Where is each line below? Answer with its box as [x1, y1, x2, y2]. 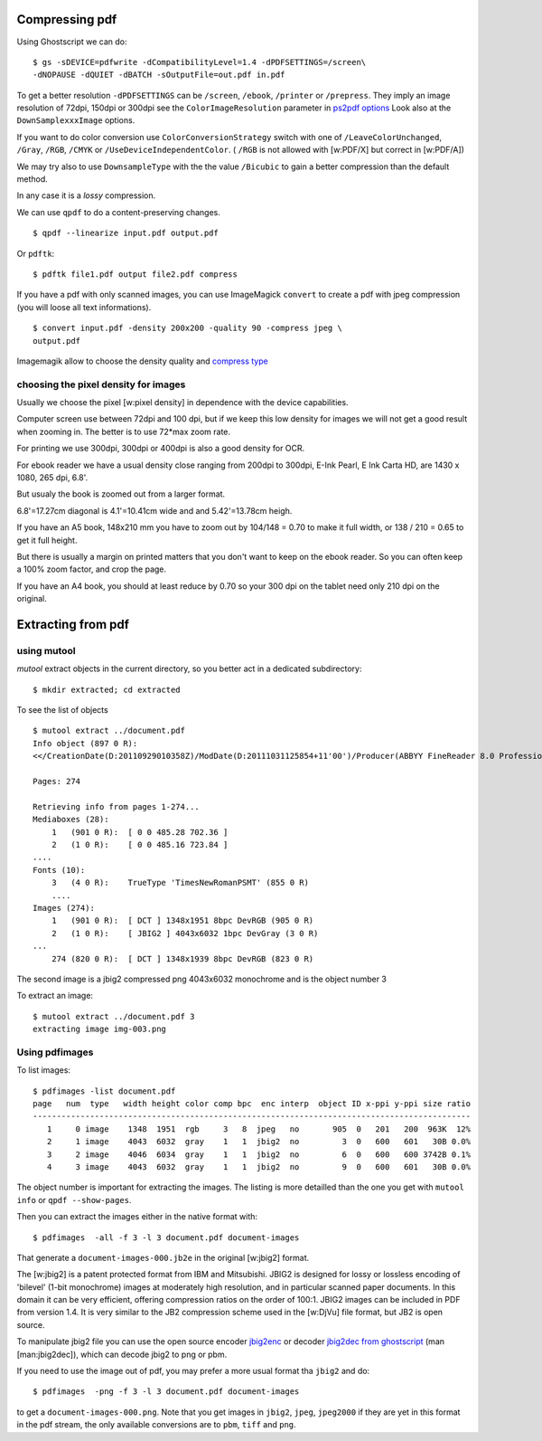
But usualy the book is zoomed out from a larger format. [16, 488, 226, 499]
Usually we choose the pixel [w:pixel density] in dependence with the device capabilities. [16, 397, 349, 408]
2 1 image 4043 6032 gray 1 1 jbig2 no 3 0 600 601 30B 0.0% [46, 1136, 472, 1147]
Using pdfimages [16, 1046, 94, 1058]
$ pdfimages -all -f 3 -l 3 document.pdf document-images [33, 1232, 300, 1243]
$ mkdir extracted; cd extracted [33, 684, 181, 695]
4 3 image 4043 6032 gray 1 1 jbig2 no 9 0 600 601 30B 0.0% [46, 1161, 472, 1171]
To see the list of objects [16, 705, 108, 716]
